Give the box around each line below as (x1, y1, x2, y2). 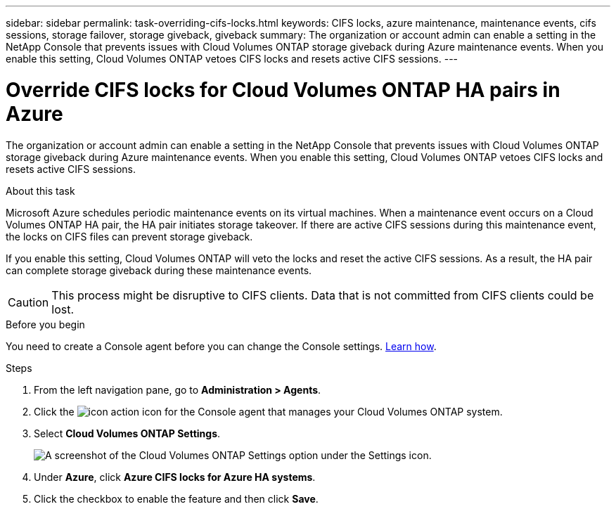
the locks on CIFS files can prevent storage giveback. (6, 230, 253, 243)
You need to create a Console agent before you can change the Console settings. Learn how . (6, 340, 437, 352)
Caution (8, 295, 49, 309)
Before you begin (6, 318, 85, 330)
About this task (6, 184, 75, 197)
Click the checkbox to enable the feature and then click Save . (34, 492, 319, 505)
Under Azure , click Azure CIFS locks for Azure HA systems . (34, 470, 316, 483)
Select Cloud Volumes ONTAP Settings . (34, 427, 221, 439)
